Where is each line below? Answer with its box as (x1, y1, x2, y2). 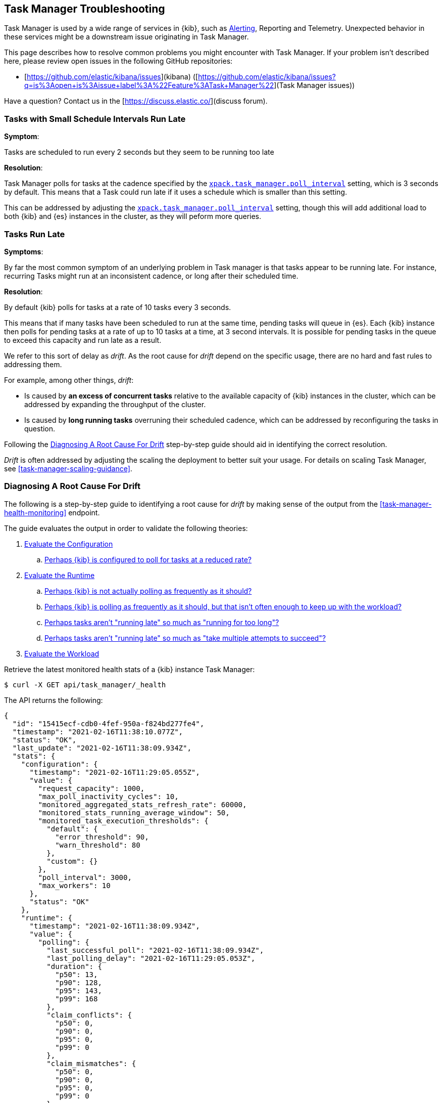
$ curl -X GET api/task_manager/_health (4, 680, 166, 689)
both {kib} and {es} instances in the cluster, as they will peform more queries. (4, 212, 262, 221)
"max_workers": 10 (38, 881, 111, 890)
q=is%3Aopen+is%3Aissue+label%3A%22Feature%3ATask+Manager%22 (24, 81, 274, 90)
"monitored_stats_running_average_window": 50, (38, 808, 230, 817)
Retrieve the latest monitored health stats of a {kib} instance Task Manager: (4, 665, 255, 674)
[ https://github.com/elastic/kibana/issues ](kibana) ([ (24, 72, 198, 81)
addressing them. (4, 360, 62, 369)
